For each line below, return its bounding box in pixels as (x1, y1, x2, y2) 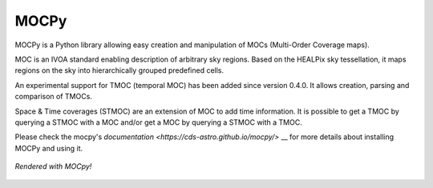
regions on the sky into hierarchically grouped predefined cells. (14, 66, 225, 75)
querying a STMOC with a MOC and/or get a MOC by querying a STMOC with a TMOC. (14, 117, 302, 127)
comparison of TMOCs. (14, 92, 92, 102)
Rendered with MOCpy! (14, 162, 92, 171)
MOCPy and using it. (14, 143, 83, 153)
